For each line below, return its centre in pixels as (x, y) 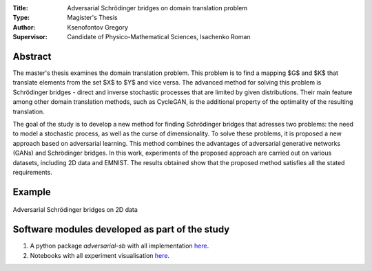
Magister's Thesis (92, 18)
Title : (21, 8)
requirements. (33, 172)
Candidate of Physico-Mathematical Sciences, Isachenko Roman (159, 37)
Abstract (32, 56)
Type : (21, 18)
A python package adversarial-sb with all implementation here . (120, 246)
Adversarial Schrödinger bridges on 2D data (75, 210)
